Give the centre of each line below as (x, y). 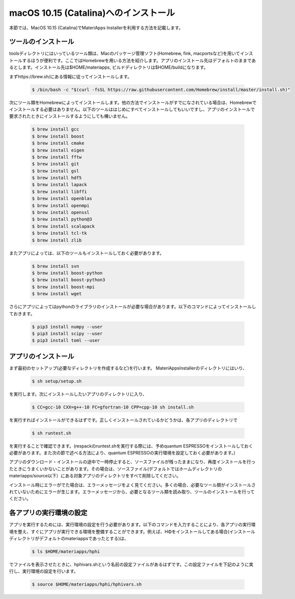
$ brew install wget (57, 294)
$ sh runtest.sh (52, 433)
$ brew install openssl (61, 212)
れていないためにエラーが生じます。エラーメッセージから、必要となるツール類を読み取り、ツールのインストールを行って (132, 492)
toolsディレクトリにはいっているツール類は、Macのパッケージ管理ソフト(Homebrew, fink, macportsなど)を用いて (125, 53)
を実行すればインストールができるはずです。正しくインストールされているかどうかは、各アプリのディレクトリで (123, 420)
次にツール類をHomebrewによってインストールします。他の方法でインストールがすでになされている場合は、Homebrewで (133, 102)
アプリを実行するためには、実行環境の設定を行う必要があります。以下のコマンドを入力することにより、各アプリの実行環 (132, 525)
